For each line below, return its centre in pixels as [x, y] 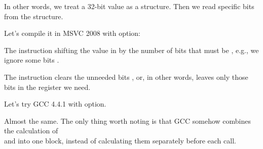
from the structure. [34, 16]
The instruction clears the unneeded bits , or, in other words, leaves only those [126, 77]
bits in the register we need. [47, 87]
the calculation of [31, 131]
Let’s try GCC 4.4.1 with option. [55, 104]
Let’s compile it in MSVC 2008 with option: [72, 33]
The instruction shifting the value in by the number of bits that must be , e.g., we [131, 50]
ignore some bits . [32, 60]
